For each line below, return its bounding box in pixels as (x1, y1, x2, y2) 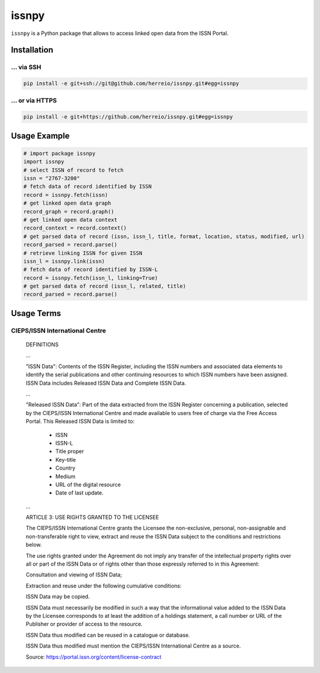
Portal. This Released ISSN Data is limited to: (25, 418, 135, 425)
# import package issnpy (23, 150, 96, 157)
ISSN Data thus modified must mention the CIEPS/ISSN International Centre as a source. (25, 642, 241, 649)
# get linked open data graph (23, 200, 111, 207)
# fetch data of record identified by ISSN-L (23, 266, 158, 273)
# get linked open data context (23, 216, 118, 223)
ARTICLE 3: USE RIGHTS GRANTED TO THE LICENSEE (25, 513, 159, 521)
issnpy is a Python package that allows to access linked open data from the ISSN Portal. (11, 30, 229, 37)
